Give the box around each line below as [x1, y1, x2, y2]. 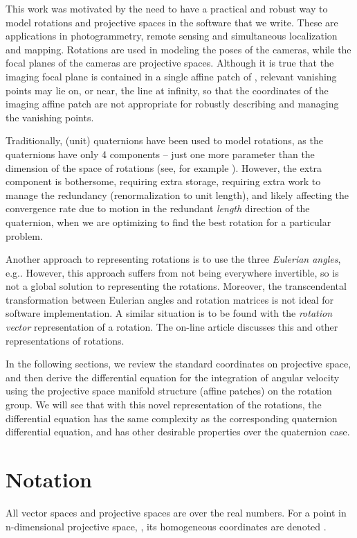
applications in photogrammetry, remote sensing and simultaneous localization [6, 28, 338, 43]
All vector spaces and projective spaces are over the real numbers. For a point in [6, 505, 347, 519]
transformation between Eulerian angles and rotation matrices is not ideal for [6, 292, 334, 306]
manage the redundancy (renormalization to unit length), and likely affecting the [6, 187, 349, 202]
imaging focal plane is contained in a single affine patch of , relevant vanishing [6, 69, 337, 83]
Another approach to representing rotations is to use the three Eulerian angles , [6, 252, 341, 266]
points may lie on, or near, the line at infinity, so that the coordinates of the [6, 83, 329, 97]
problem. [6, 228, 43, 243]
